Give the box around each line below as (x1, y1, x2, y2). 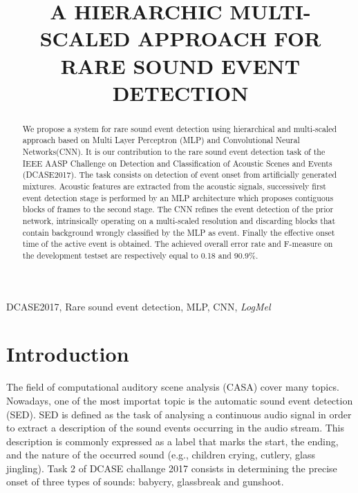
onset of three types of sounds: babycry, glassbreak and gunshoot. (6, 474, 284, 489)
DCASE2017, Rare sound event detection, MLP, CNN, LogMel (6, 299, 271, 313)
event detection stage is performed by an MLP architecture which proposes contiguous (22, 192, 334, 203)
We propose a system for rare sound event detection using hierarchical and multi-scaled (22, 122, 337, 134)
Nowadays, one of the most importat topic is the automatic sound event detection (6, 393, 353, 407)
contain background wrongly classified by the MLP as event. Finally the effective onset (22, 226, 335, 238)
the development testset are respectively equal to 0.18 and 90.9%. (22, 249, 258, 261)
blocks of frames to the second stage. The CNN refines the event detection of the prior (22, 203, 334, 215)
